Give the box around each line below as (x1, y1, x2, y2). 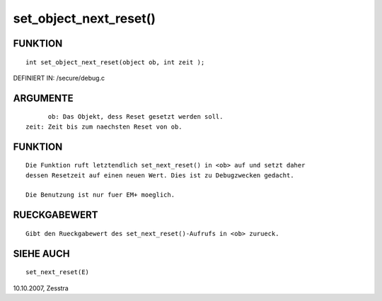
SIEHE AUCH (13, 247, 70, 259)
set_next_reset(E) (25, 268, 90, 276)
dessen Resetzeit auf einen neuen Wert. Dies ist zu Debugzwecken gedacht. (25, 171, 294, 179)
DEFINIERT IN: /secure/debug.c (13, 73, 105, 82)
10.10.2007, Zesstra (13, 283, 69, 293)
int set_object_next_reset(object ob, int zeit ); (25, 58, 205, 66)
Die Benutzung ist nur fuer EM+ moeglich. (25, 191, 175, 199)
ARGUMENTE (13, 92, 74, 104)
